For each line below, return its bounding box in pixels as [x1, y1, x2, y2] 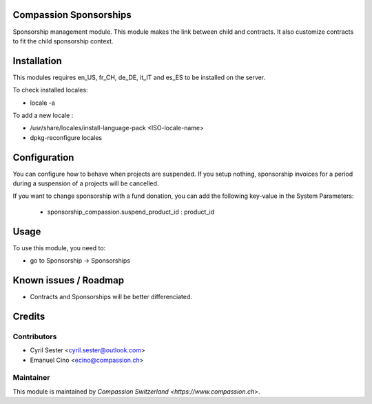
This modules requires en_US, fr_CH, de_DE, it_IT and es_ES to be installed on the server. [12, 73, 266, 81]
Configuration [12, 152, 74, 163]
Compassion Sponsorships [12, 9, 132, 21]
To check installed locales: [12, 86, 89, 94]
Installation [12, 55, 62, 67]
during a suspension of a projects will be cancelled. [12, 179, 159, 188]
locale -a [30, 99, 55, 107]
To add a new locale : [12, 111, 74, 119]
